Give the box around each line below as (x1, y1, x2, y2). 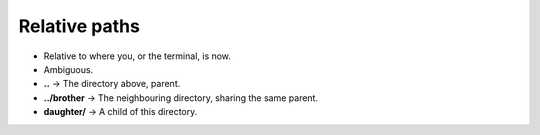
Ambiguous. (43, 63, 94, 75)
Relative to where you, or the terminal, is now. (43, 50, 232, 62)
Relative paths (18, 15, 140, 37)
